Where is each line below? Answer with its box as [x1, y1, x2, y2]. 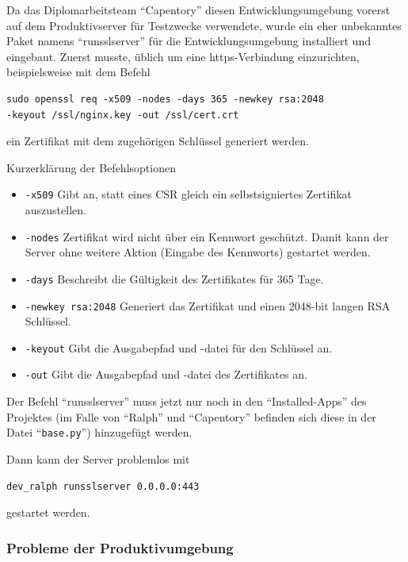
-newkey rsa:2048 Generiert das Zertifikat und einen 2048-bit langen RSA [25, 297, 391, 314]
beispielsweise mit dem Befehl [6, 64, 151, 80]
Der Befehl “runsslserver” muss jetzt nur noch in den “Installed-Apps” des [6, 393, 367, 410]
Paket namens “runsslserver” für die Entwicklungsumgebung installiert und [6, 33, 371, 49]
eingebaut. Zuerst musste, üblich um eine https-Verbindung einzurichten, [6, 48, 360, 64]
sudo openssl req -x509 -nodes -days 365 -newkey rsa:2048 [6, 93, 324, 105]
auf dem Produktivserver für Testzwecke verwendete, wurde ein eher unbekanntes [6, 17, 402, 33]
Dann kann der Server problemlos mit [6, 450, 190, 467]
